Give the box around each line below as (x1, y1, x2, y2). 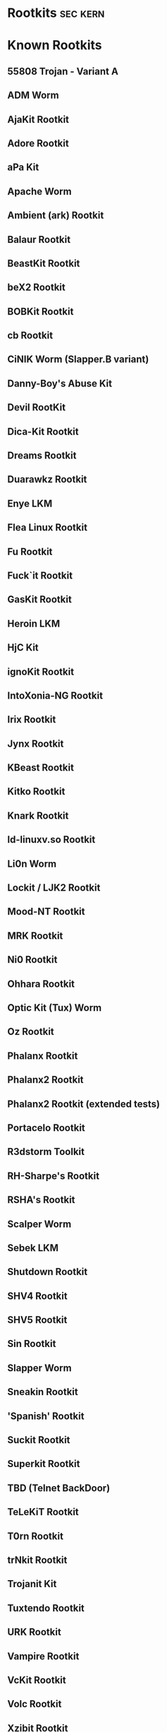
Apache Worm (7, 185, 72, 197)
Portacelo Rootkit (7, 1122, 86, 1134)
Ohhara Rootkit (7, 978, 75, 990)
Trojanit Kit (7, 1578, 57, 1590)
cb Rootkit (7, 330, 54, 342)
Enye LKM (7, 497, 53, 509)
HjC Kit (7, 641, 39, 654)
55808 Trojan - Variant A (7, 65, 118, 77)
